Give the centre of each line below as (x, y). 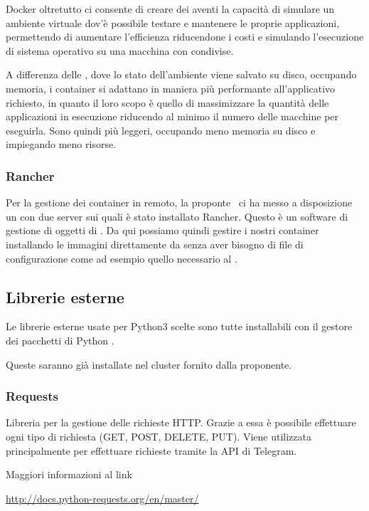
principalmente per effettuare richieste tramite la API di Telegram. (151, 450)
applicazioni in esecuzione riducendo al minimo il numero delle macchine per (172, 116)
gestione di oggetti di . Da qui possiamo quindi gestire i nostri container (162, 230)
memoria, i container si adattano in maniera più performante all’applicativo (171, 88)
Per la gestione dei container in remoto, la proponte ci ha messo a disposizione (179, 202)
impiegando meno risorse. (61, 144)
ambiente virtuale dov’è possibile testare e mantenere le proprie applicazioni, (173, 22)
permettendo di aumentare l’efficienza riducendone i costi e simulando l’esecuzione (185, 37)
